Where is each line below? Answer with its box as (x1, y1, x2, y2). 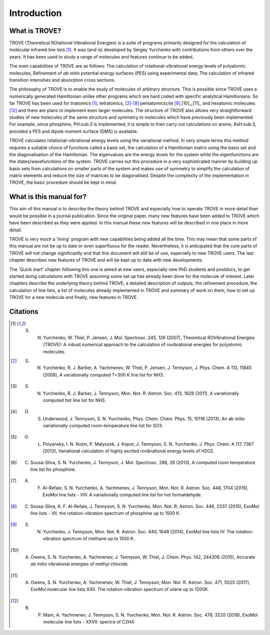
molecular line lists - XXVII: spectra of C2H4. (43, 619, 135, 625)
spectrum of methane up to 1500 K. (61, 536, 135, 542)
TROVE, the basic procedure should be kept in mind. (9, 179, 117, 185)
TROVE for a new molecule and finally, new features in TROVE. (9, 294, 138, 300)
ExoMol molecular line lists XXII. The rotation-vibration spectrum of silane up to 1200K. (30, 586, 209, 592)
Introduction (9, 8, 62, 19)
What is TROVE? (9, 27, 61, 35)
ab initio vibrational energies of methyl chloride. (30, 561, 129, 567)
